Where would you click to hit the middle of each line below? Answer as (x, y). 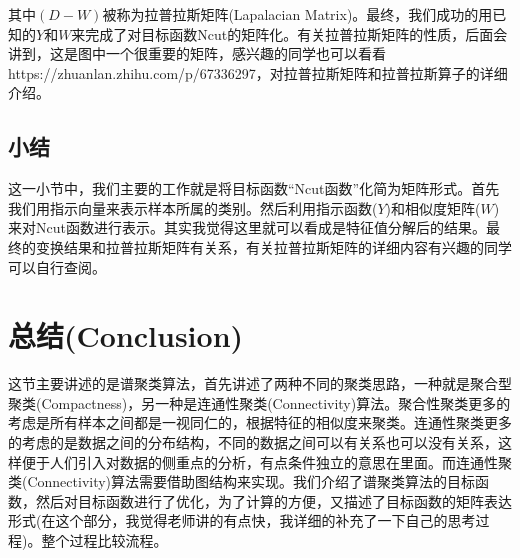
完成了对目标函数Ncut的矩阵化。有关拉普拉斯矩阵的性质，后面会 (296, 33)
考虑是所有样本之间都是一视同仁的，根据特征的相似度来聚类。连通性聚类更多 (260, 422)
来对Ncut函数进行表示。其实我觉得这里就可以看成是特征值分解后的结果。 (247, 227)
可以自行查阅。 (57, 266)
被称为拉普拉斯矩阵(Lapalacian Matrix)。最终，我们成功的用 (297, 14)
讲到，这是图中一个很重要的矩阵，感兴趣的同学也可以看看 (197, 53)
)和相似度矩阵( (433, 207)
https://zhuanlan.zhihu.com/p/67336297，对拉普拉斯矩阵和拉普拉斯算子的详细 (258, 72)
